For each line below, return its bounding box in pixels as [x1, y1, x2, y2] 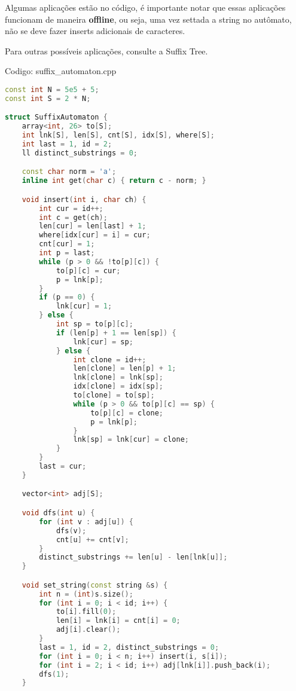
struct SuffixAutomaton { [5, 113, 108, 122]
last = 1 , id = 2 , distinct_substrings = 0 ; [39, 643, 219, 652]
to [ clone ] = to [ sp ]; [73, 391, 155, 400]
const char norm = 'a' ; [22, 167, 117, 176]
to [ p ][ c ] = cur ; [56, 266, 121, 275]
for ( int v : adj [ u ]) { [39, 517, 133, 526]
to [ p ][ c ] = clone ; [90, 408, 163, 417]
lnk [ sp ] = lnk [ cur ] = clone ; [73, 435, 189, 444]
